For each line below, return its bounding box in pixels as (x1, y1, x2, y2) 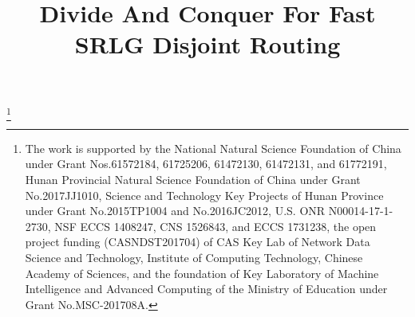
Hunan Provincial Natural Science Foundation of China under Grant (25, 171, 361, 188)
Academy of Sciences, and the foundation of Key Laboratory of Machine (25, 264, 379, 281)
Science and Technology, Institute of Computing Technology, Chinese (25, 249, 363, 266)
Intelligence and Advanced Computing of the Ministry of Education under (25, 280, 388, 297)
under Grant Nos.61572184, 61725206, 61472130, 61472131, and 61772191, (25, 155, 387, 172)
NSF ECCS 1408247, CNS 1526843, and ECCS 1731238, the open (54, 217, 377, 234)
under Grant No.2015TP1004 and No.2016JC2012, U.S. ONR (25, 202, 326, 219)
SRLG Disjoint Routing (74, 28, 341, 61)
